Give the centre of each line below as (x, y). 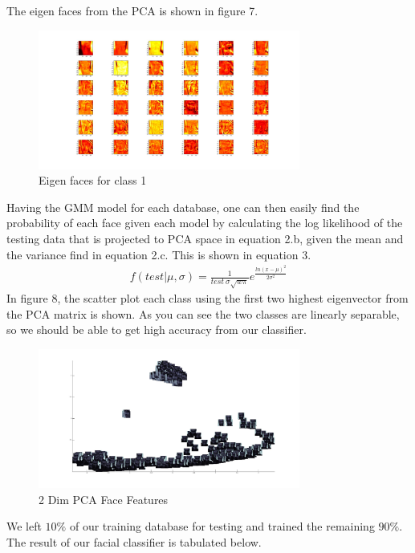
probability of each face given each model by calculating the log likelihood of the (205, 223)
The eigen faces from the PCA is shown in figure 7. (132, 10)
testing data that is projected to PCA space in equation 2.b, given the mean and (205, 238)
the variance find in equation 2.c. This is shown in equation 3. (159, 254)
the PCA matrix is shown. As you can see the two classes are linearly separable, (203, 313)
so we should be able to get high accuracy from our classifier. (157, 329)
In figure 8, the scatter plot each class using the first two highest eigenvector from (207, 298)
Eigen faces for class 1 (93, 180)
